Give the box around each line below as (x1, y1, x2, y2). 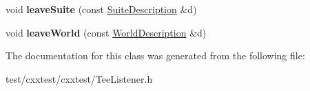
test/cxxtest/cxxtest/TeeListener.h (6, 71, 153, 85)
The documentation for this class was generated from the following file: (6, 48, 305, 63)
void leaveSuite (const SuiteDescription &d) (6, 2, 197, 16)
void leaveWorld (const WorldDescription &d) (6, 25, 207, 39)
